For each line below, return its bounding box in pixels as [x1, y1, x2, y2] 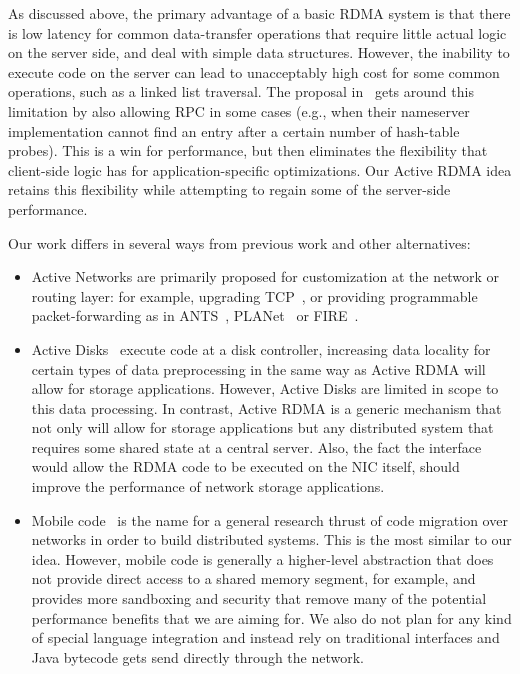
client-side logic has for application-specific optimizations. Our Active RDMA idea [8, 159, 512, 180]
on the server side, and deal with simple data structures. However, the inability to [8, 42, 510, 63]
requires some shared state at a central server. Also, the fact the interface [31, 436, 482, 457]
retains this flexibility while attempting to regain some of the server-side [8, 179, 451, 200]
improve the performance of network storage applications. [31, 476, 385, 497]
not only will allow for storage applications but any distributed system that [31, 417, 494, 438]
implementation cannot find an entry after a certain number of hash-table [8, 120, 460, 141]
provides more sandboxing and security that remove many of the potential [31, 588, 487, 609]
